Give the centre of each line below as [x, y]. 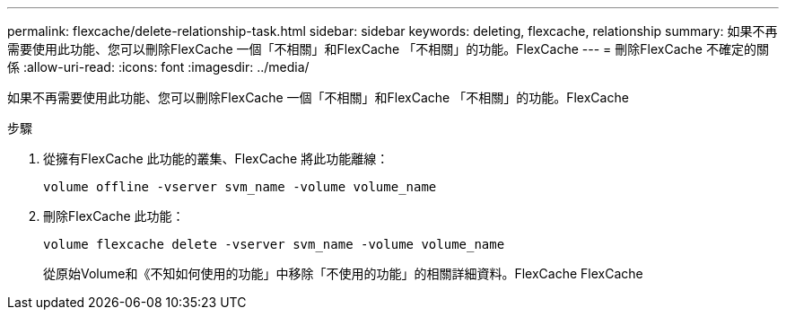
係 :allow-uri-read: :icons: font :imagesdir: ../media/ [158, 67]
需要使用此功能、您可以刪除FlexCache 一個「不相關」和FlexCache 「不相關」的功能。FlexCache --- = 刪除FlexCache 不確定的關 [388, 49]
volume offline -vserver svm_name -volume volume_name [240, 187]
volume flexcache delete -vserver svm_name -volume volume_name [274, 244]
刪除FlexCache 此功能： [114, 216]
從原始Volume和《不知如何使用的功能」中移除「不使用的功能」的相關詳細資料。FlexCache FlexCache [343, 273]
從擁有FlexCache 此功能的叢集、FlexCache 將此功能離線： [216, 158]
